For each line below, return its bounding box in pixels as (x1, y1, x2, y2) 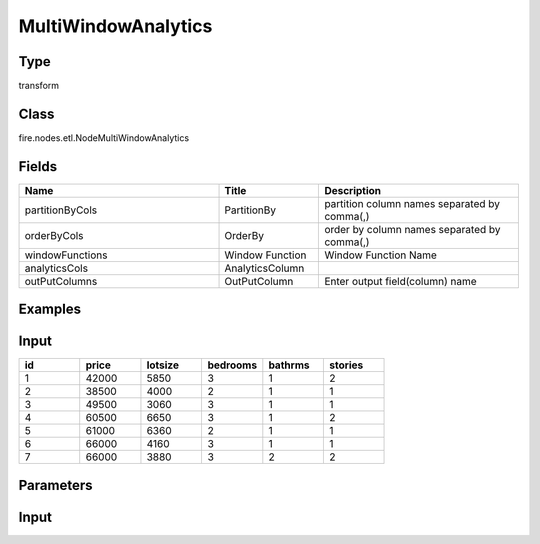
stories (329, 358, 364, 372)
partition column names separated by (324, 196, 500, 210)
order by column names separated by (324, 222, 501, 236)
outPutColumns (24, 274, 98, 288)
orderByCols (24, 228, 84, 242)
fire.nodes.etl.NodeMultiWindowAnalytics (18, 131, 190, 144)
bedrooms (207, 358, 258, 372)
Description (324, 183, 382, 197)
